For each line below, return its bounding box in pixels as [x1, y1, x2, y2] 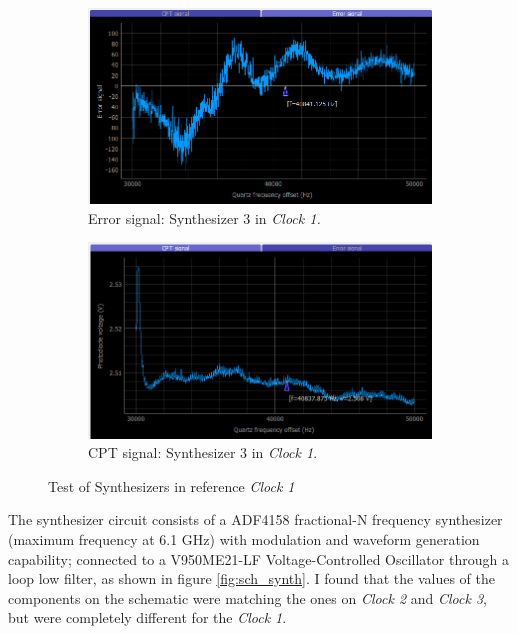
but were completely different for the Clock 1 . [8, 607, 287, 628]
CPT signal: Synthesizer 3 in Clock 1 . [88, 442, 318, 463]
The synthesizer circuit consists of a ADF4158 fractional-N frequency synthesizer [8, 509, 503, 530]
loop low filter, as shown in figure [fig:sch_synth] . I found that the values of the [8, 568, 496, 589]
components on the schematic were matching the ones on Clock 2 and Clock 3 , [8, 587, 487, 608]
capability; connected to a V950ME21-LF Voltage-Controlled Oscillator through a [8, 548, 509, 569]
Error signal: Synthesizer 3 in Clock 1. [88, 207, 321, 228]
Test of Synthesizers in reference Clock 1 [48, 475, 295, 496]
